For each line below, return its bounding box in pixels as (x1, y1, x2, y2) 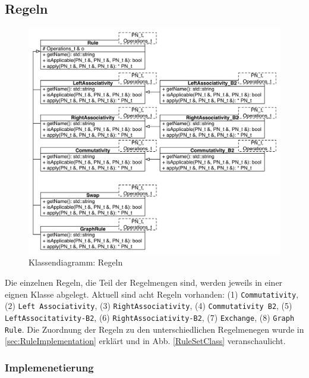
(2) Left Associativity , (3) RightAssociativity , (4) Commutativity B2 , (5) (5, 299, 292, 312)
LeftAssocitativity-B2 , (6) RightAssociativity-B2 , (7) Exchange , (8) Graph (5, 311, 295, 323)
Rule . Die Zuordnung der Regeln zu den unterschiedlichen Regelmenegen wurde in (5, 323, 304, 335)
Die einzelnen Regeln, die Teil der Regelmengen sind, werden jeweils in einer (5, 276, 283, 289)
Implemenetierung (5, 360, 94, 374)
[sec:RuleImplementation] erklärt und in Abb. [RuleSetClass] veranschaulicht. (5, 335, 286, 347)
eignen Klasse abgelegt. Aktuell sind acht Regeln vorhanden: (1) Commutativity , (5, 288, 299, 300)
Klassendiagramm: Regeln (29, 256, 123, 268)
